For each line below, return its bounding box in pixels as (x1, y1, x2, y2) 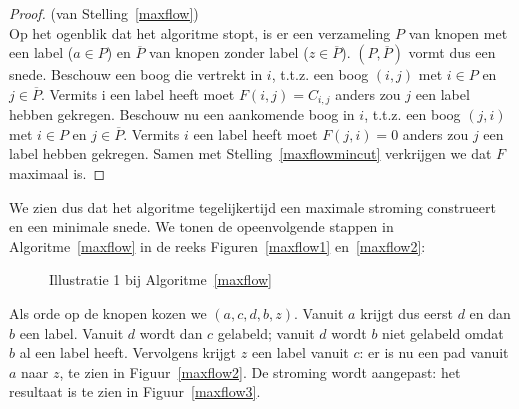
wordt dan (139, 322, 203, 343)
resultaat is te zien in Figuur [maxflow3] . (9, 381, 261, 402)
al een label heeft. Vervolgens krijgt (19, 342, 237, 363)
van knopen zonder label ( (149, 42, 309, 63)
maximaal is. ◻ (9, 163, 106, 184)
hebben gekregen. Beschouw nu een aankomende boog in (9, 104, 355, 125)
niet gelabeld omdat (382, 322, 504, 343)
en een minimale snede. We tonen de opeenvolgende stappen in (9, 216, 394, 237)
